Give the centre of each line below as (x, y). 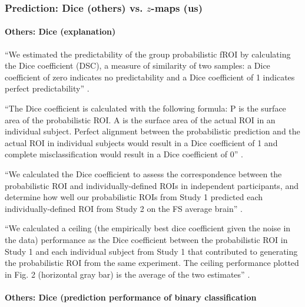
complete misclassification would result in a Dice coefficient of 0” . (124, 154)
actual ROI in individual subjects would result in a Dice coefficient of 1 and (141, 142)
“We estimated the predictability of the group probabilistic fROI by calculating (148, 54)
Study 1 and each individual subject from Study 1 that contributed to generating (151, 251)
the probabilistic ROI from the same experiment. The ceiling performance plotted (152, 263)
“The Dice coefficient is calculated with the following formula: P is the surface (145, 108)
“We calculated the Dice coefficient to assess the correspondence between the (143, 173)
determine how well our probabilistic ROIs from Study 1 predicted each (134, 197)
